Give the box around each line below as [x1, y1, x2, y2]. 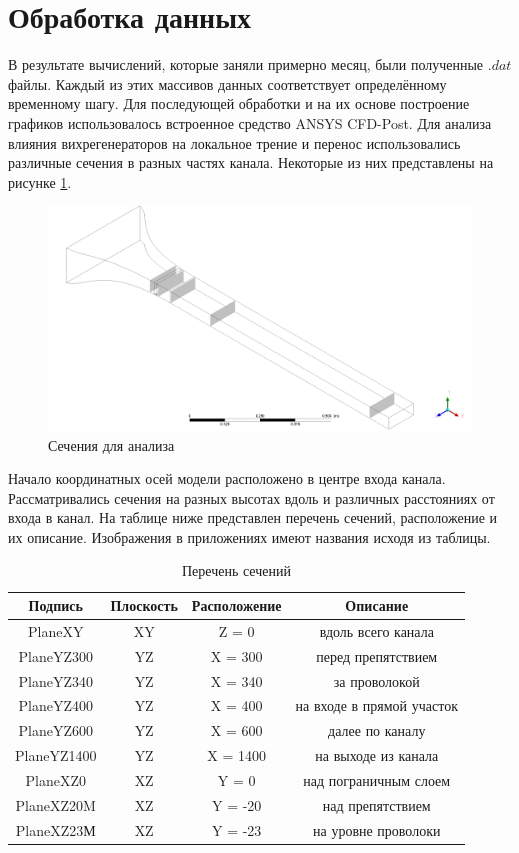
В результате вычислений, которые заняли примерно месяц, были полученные [8, 54, 484, 75]
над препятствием [322, 794, 431, 815]
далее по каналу [328, 720, 426, 741]
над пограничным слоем [303, 769, 451, 790]
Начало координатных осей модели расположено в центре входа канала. [8, 468, 446, 489]
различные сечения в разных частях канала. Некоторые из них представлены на [8, 152, 494, 173]
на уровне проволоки [313, 819, 441, 840]
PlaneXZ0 [25, 769, 86, 790]
